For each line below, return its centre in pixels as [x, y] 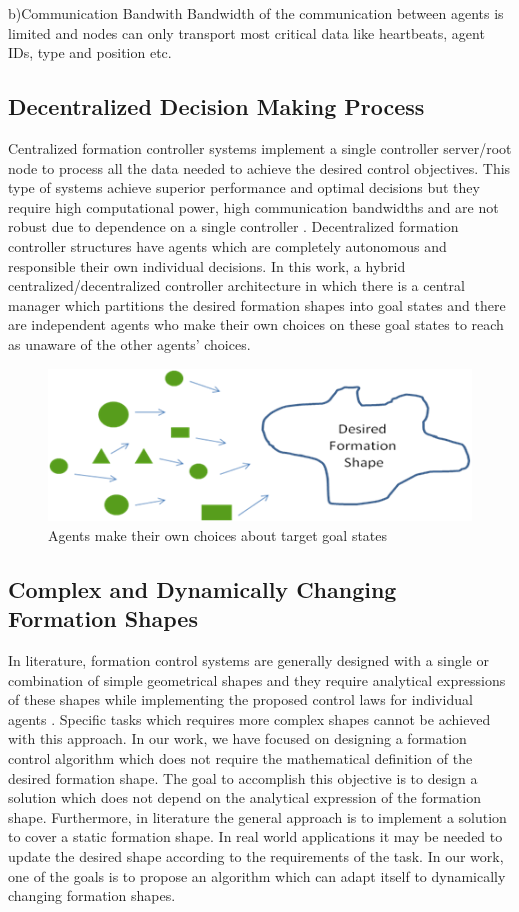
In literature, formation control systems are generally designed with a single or [248, 660]
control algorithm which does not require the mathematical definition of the [240, 758]
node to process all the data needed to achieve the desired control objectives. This [259, 167]
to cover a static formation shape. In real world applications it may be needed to [255, 836]
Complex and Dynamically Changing [202, 588]
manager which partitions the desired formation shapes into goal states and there [257, 304]
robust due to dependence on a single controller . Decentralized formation [233, 226]
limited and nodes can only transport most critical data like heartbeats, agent [246, 32]
